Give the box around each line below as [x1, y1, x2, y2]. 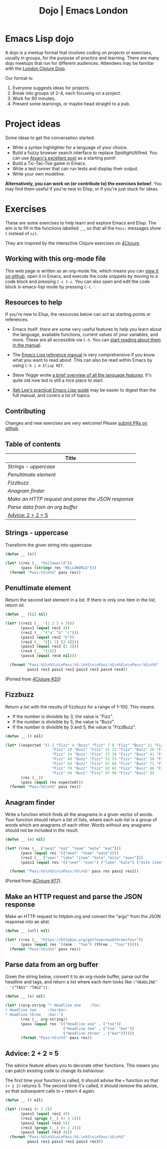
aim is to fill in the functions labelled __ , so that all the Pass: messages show [5, 225, 161, 231]
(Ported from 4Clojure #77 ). [5, 878, 62, 884]
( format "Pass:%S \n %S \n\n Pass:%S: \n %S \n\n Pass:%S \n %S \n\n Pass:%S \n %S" [9, 663, 159, 668]
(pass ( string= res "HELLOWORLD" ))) [20, 565, 97, 570]
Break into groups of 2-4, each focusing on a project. [12, 90, 122, 96]
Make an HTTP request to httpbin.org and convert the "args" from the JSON [5, 914, 161, 919]
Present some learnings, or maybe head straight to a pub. [12, 100, 131, 107]
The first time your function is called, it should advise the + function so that [5, 1078, 159, 1084]
